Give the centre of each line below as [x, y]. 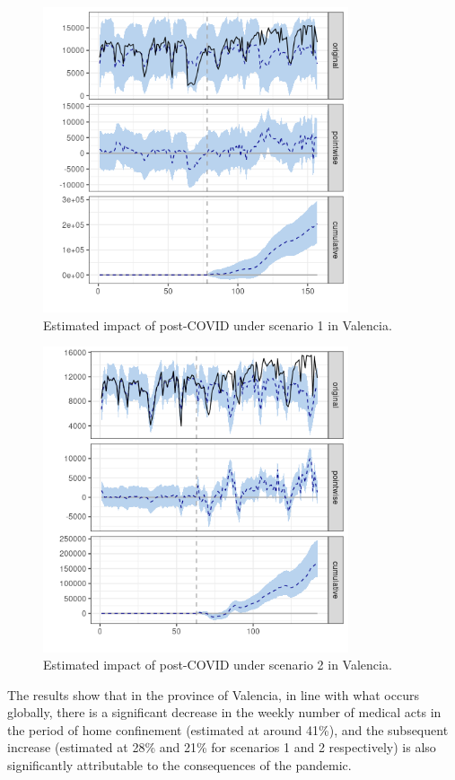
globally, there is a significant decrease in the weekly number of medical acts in [224, 712]
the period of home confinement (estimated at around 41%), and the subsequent [228, 729]
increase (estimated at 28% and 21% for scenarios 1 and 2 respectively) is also [222, 747]
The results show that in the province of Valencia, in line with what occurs [213, 694]
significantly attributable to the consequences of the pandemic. [179, 765]
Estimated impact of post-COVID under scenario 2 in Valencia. [218, 665]
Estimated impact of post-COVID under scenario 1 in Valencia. [218, 324]
